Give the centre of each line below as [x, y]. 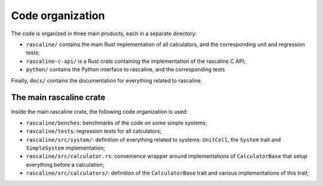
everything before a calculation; [65, 164]
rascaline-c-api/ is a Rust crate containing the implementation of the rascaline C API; [136, 61]
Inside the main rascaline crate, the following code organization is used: [100, 112]
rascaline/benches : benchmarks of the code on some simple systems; [117, 123]
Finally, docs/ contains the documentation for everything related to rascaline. [107, 80]
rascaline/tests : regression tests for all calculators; [94, 131]
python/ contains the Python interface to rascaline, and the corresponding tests [126, 69]
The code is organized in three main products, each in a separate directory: [104, 33]
